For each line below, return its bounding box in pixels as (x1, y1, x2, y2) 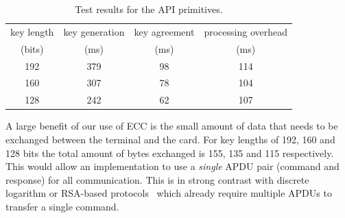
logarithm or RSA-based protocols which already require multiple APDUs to (5, 186, 332, 200)
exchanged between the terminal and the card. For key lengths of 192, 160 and (5, 132, 335, 146)
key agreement (134, 24, 195, 38)
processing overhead (204, 24, 287, 38)
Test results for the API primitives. (75, 2, 223, 16)
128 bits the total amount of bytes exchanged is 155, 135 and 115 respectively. (5, 145, 334, 160)
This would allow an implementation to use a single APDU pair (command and (5, 159, 340, 173)
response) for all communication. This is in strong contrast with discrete (5, 172, 309, 186)
